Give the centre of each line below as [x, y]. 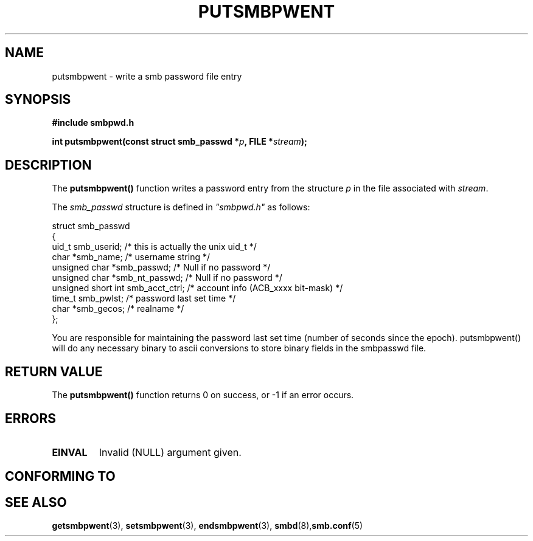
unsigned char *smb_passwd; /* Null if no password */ [161, 267]
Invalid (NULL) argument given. [170, 452]
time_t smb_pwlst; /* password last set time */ [144, 298]
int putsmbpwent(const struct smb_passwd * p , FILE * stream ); [179, 142]
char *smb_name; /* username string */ [131, 257]
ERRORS [31, 418]
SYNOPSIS [38, 100]
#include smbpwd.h [93, 123]
